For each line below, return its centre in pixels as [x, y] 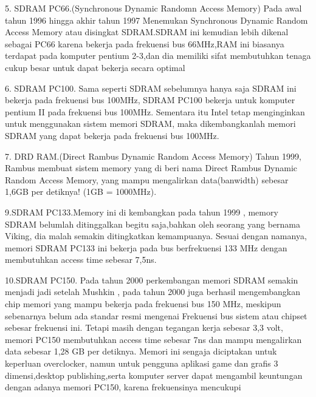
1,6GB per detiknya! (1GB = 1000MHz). [81, 192]
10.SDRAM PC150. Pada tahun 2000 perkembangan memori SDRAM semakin [152, 280]
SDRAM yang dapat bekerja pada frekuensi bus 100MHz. [112, 135]
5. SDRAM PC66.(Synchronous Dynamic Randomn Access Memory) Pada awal [153, 8]
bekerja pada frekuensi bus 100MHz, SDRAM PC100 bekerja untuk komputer [150, 100]
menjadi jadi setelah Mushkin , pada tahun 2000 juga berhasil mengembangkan [153, 292]
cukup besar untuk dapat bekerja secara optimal [95, 67]
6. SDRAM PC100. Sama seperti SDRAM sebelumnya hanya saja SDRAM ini [151, 88]
